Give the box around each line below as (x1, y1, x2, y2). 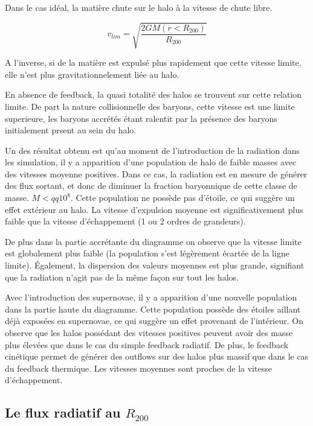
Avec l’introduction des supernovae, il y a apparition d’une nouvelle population (5, 291, 297, 304)
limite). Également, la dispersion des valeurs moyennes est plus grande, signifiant (5, 259, 305, 272)
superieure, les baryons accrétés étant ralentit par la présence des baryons (5, 112, 277, 124)
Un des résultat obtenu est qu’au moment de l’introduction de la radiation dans (5, 144, 300, 156)
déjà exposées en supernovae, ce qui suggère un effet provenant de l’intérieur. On (5, 314, 303, 327)
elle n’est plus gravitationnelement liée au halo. (5, 68, 179, 80)
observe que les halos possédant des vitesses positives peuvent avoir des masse (5, 326, 293, 339)
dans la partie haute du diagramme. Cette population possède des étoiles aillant (5, 302, 301, 315)
